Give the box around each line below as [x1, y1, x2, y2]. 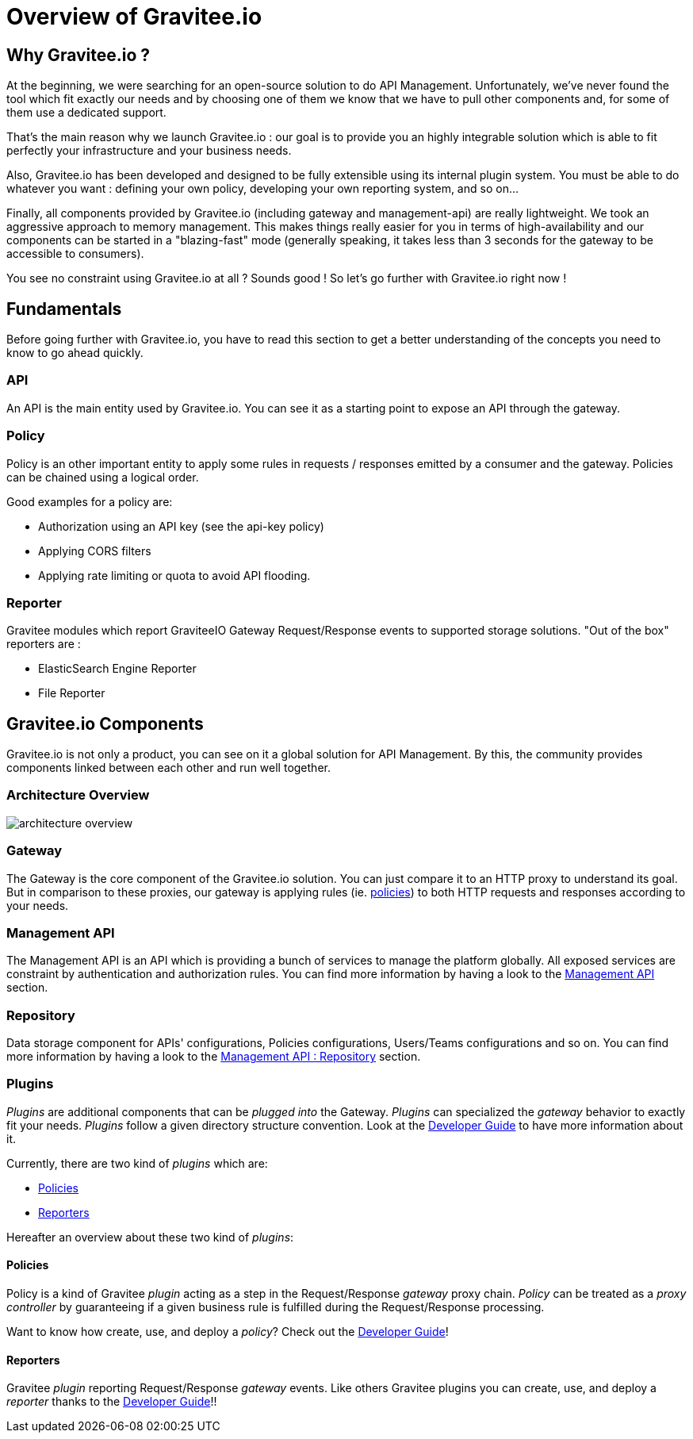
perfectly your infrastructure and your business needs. [6, 144, 292, 158]
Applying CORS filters [38, 543, 151, 558]
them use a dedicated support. [6, 106, 167, 120]
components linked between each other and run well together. [6, 761, 331, 775]
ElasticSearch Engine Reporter [38, 662, 197, 676]
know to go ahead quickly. [6, 346, 144, 360]
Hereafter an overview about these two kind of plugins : [6, 1230, 294, 1244]
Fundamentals [6, 298, 122, 319]
